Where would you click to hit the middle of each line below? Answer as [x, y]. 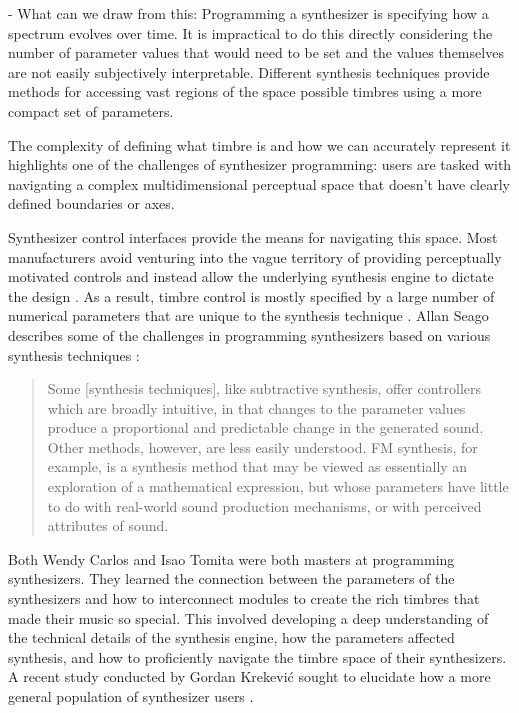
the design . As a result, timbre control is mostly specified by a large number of [251, 295]
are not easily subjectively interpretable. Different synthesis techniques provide [249, 71]
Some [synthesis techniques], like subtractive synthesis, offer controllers [264, 388]
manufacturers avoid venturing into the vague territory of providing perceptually [255, 256]
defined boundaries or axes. [91, 203]
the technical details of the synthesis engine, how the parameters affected [231, 637]
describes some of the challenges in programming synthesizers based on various [249, 334]
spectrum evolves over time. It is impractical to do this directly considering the [250, 32]
